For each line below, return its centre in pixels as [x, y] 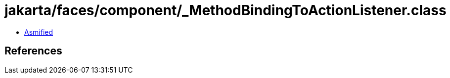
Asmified [39, 32]
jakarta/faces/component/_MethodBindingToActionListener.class [225, 10]
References [33, 51]
